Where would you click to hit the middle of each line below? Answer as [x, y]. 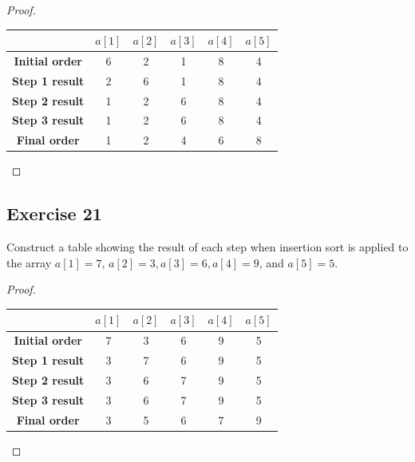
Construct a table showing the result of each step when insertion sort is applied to [207, 247]
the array [29, 262]
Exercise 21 [54, 213]
